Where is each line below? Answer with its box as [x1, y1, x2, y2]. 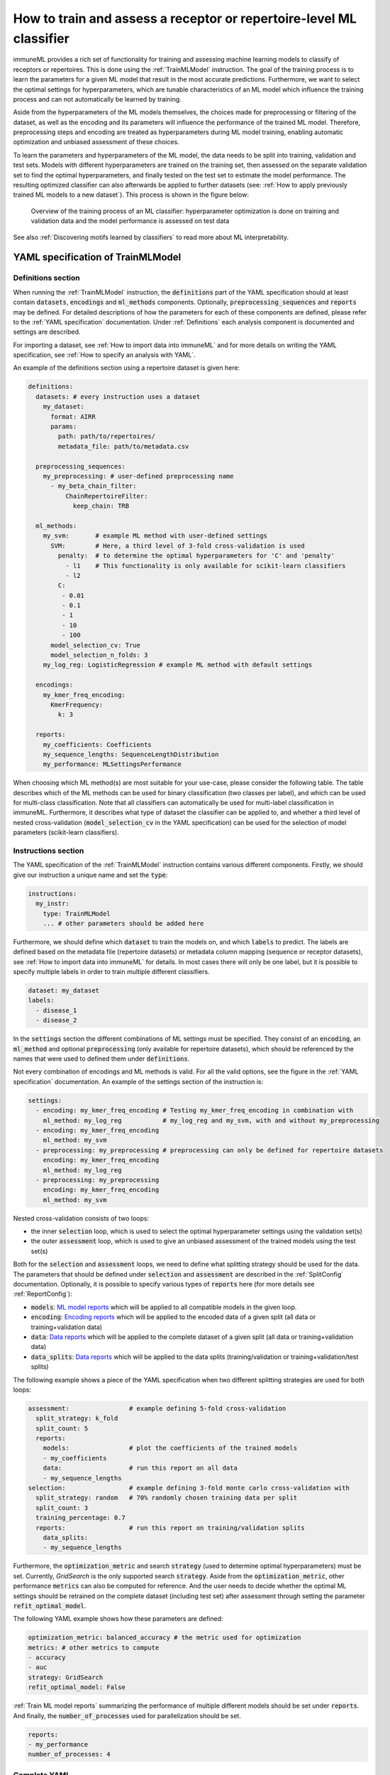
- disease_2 [35, 1016, 77, 1025]
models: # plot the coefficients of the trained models [43, 1444, 298, 1452]
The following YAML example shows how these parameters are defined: [13, 1615, 223, 1623]
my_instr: [35, 900, 70, 908]
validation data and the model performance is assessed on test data [30, 217, 230, 225]
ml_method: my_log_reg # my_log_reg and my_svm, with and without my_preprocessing [43, 1116, 379, 1125]
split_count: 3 [35, 1504, 89, 1512]
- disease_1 [35, 1006, 77, 1015]
